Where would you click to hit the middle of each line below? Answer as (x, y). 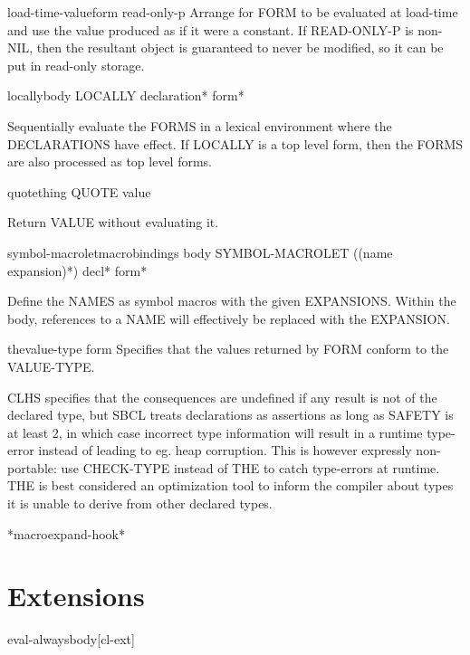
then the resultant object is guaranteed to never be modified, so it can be (240, 47)
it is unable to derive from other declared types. (140, 503)
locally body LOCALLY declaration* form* (126, 95)
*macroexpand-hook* (66, 533)
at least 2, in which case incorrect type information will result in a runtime (215, 432)
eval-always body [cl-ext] (71, 639)
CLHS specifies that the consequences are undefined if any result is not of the (222, 397)
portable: (32, 467)
